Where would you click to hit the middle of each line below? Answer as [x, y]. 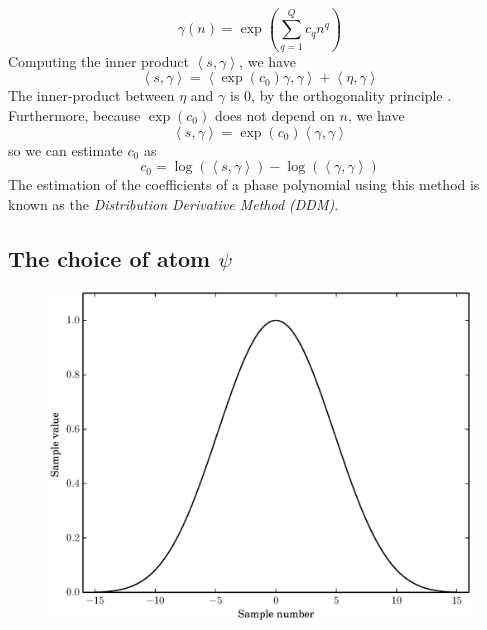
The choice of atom [109, 257]
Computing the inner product [98, 60]
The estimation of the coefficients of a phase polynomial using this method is [244, 184]
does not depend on [274, 114]
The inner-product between [91, 95]
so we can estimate [65, 149]
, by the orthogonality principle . [351, 95]
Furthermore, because [74, 114]
